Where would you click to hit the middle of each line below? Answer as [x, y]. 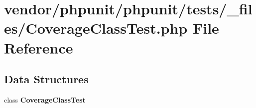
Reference [39, 47]
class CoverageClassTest [45, 99]
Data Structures [46, 79]
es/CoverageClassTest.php [96, 28]
